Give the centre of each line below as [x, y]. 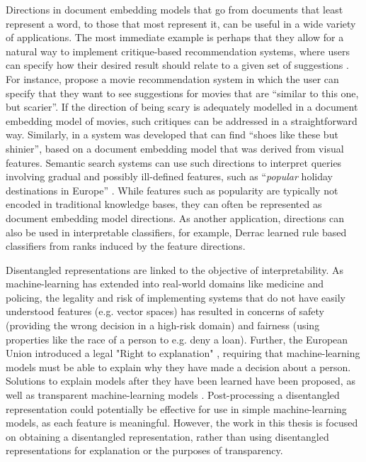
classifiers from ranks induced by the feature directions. [126, 246]
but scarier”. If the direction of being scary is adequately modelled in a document [182, 107]
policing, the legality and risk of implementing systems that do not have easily [176, 297]
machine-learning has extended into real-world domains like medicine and [165, 284]
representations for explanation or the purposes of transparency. [144, 450]
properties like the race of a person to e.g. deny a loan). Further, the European [177, 339]
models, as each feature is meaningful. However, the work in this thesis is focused [182, 423]
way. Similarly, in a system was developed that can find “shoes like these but [172, 134]
